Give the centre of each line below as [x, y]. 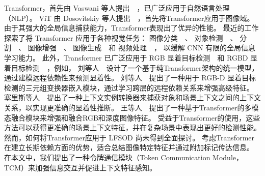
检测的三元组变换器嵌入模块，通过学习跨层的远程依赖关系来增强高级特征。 [129, 87]
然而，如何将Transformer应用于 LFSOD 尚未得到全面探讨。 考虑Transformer [129, 137]
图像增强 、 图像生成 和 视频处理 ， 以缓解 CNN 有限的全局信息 [142, 48]
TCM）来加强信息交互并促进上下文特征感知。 [81, 167]
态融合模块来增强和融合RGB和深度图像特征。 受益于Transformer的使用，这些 [132, 117]
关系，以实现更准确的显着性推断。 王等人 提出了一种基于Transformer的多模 [131, 107]
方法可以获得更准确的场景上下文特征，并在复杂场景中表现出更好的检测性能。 [132, 127]
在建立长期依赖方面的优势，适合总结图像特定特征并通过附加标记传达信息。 [129, 147]
